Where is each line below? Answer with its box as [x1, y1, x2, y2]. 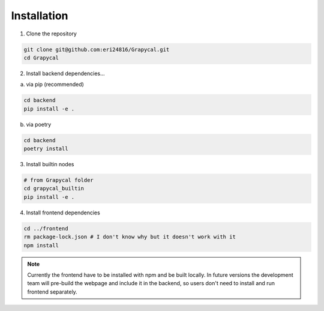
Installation [11, 9, 68, 22]
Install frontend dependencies [26, 209, 100, 216]
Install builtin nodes [26, 161, 74, 168]
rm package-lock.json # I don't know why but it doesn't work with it [23, 234, 236, 240]
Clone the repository [26, 30, 77, 37]
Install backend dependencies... [26, 70, 105, 77]
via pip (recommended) [26, 81, 84, 88]
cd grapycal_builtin [23, 185, 84, 192]
